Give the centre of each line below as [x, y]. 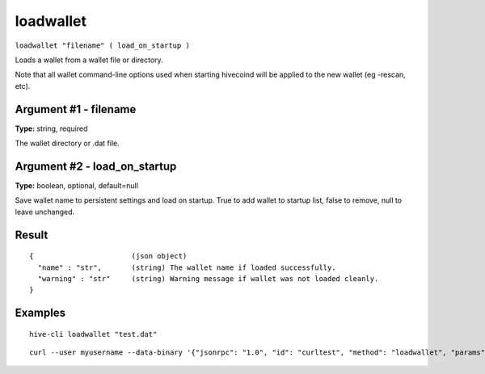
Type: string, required [51, 128]
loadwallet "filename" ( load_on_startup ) [102, 45]
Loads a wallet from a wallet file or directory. [89, 60]
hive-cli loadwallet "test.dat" [93, 334]
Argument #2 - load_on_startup [96, 166]
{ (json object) [108, 256]
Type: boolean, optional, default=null [77, 185]
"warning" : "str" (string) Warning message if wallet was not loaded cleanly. [208, 278]
